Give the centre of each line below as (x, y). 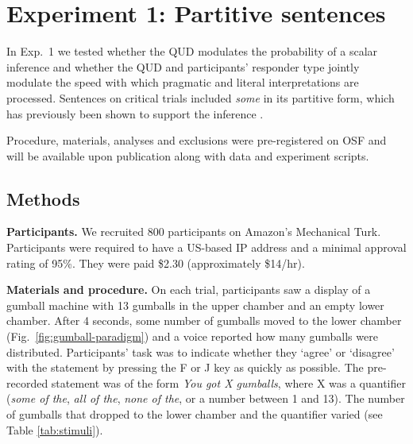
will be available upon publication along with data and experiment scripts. (188, 155)
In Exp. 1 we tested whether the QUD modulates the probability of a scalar (192, 51)
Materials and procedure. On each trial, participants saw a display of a (189, 290)
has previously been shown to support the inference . (135, 113)
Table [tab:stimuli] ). (55, 429)
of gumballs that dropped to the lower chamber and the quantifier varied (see (195, 414)
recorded (27, 382)
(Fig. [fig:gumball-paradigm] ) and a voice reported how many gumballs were (192, 336)
